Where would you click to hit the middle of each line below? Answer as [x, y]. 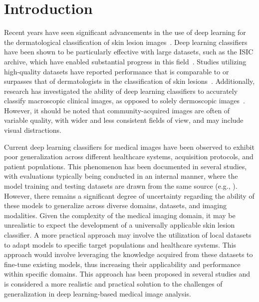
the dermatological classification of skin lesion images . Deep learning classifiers [126, 42]
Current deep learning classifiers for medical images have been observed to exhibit [129, 147]
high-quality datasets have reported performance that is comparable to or [117, 71]
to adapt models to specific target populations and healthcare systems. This [120, 244]
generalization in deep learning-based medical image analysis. [98, 293]
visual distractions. [33, 130]
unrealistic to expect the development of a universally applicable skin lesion [120, 225]
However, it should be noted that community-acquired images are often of [117, 110]
